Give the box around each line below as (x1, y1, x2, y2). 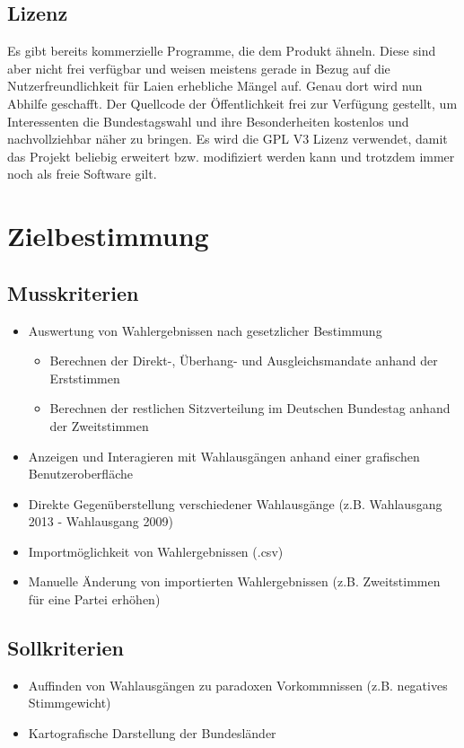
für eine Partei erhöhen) (28, 590, 161, 609)
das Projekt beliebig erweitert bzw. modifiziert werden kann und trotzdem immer (7, 146, 455, 165)
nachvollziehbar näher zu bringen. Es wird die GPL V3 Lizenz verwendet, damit (7, 129, 448, 148)
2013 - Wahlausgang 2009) (28, 512, 173, 531)
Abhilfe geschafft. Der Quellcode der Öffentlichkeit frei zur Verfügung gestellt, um (7, 93, 458, 112)
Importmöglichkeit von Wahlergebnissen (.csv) (28, 541, 284, 560)
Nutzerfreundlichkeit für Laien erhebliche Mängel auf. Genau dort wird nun (7, 76, 423, 95)
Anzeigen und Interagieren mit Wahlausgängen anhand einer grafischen (28, 446, 420, 465)
